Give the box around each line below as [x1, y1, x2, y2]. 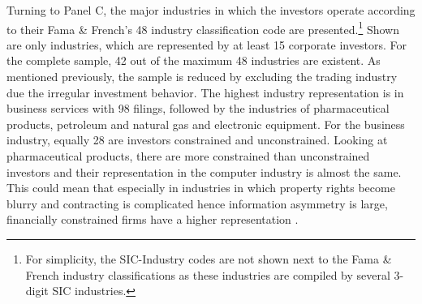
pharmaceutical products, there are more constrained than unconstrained [6, 148, 370, 164]
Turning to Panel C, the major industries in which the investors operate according [6, 2, 416, 18]
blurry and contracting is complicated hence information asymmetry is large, [6, 195, 388, 212]
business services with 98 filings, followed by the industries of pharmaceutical [6, 100, 390, 117]
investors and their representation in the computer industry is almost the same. [6, 163, 402, 180]
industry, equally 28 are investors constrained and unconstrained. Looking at [6, 131, 388, 148]
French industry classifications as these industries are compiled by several [25, 266, 390, 283]
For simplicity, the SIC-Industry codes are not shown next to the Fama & [25, 250, 392, 267]
